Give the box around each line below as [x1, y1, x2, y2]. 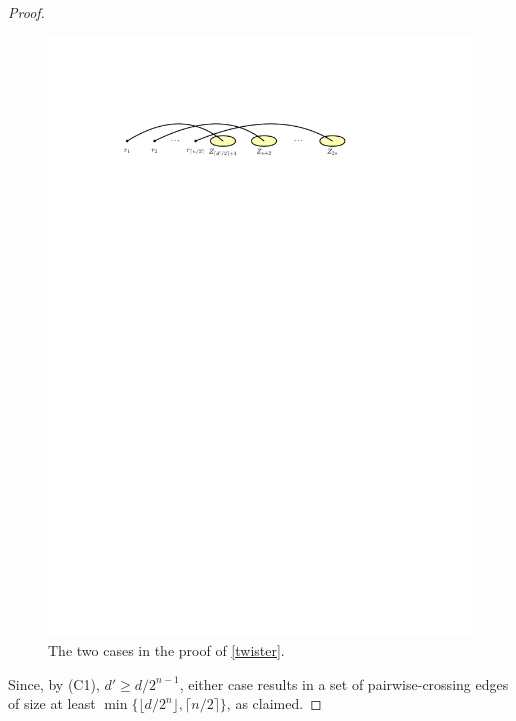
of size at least [8, 693, 96, 714]
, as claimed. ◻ [226, 693, 322, 714]
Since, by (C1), [8, 673, 100, 694]
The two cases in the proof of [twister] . [48, 640, 285, 661]
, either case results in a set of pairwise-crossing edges [179, 673, 509, 694]
